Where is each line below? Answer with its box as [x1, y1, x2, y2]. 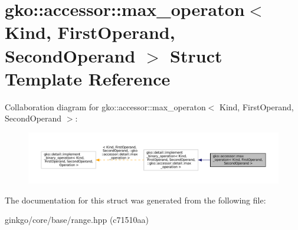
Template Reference [5, 66, 171, 90]
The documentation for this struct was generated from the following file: [5, 193, 266, 206]
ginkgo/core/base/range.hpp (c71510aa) [5, 213, 149, 226]
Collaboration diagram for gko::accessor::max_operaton [5, 100, 206, 113]
